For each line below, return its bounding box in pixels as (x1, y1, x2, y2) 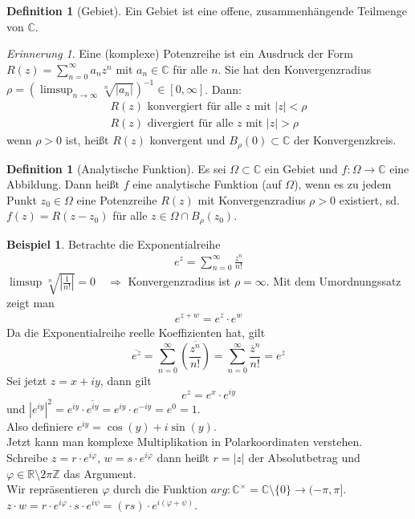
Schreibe (6, 449, 48, 466)
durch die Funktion (113, 480, 208, 497)
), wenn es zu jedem (294, 176, 392, 193)
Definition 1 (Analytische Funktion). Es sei (6, 160, 226, 176)
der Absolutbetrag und (248, 449, 360, 466)
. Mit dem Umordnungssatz (266, 273, 401, 290)
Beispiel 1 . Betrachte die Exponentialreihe (6, 235, 221, 252)
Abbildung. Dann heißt (6, 176, 120, 193)
